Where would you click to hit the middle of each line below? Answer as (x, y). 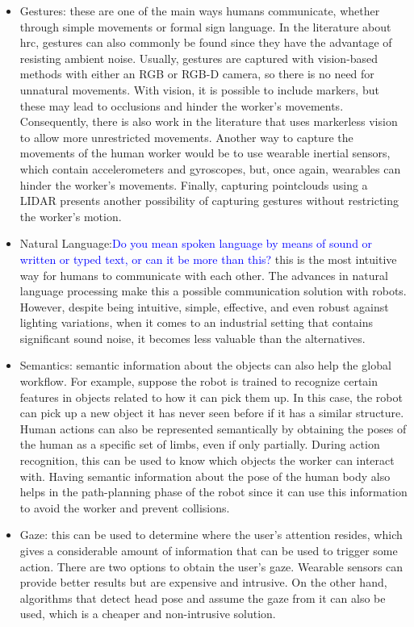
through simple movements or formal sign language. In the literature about (205, 26)
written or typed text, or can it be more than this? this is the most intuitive (208, 259)
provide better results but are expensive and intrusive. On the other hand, (203, 582)
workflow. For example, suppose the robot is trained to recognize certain (199, 381)
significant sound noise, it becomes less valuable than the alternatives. (192, 338)
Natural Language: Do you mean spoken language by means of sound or (196, 243)
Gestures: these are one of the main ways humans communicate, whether (200, 10)
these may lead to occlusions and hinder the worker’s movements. (182, 105)
